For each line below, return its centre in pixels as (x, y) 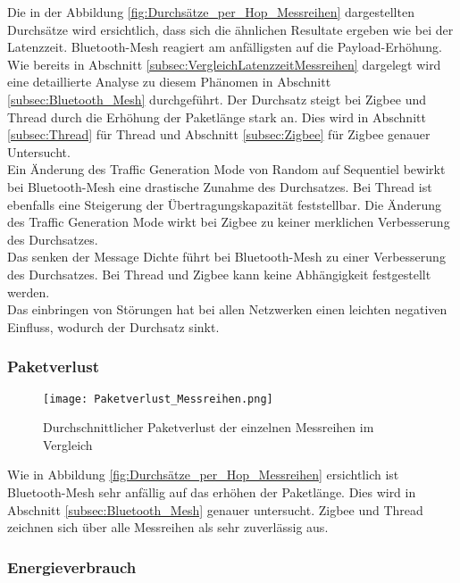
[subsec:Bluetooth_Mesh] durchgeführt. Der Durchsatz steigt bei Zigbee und (217, 99)
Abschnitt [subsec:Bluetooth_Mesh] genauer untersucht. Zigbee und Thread (215, 509)
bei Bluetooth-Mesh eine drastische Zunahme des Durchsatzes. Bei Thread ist (220, 186)
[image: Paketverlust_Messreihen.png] (158, 399)
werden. (29, 291)
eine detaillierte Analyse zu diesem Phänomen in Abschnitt (169, 82)
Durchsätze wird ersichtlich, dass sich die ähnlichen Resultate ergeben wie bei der (230, 29)
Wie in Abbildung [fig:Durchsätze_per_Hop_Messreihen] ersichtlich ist (203, 475)
